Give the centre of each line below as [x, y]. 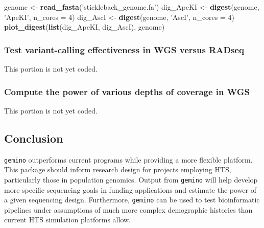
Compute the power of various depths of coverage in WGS [127, 91]
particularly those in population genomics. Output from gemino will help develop [131, 179]
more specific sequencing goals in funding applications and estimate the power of [130, 189]
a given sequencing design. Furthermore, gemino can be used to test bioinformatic [132, 200]
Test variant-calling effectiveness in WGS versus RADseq [124, 49]
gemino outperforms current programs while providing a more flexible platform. [128, 159]
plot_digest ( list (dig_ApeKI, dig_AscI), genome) [85, 27]
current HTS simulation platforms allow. [68, 220]
